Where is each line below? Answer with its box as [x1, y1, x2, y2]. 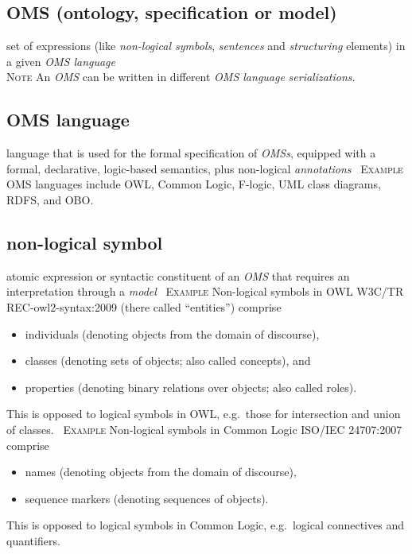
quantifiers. [6, 532, 60, 548]
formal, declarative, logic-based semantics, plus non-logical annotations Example [6, 160, 403, 176]
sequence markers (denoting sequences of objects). [25, 490, 269, 506]
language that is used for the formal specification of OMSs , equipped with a [6, 145, 376, 161]
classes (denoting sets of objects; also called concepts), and [25, 352, 311, 369]
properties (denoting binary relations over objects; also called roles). [25, 378, 357, 395]
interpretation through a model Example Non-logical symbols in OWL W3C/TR [6, 283, 404, 300]
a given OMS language [6, 52, 115, 69]
